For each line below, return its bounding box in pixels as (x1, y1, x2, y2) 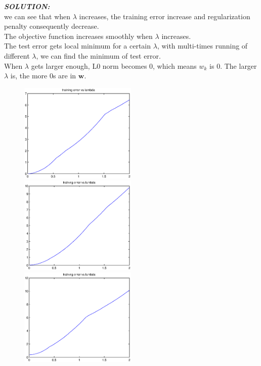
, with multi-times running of (157, 40, 248, 51)
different (4, 50, 30, 61)
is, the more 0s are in (10, 70, 76, 81)
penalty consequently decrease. (4, 21, 99, 31)
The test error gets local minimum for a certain (4, 40, 151, 51)
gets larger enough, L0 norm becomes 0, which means (31, 60, 197, 71)
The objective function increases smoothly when (4, 30, 153, 41)
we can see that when (4, 11, 71, 21)
